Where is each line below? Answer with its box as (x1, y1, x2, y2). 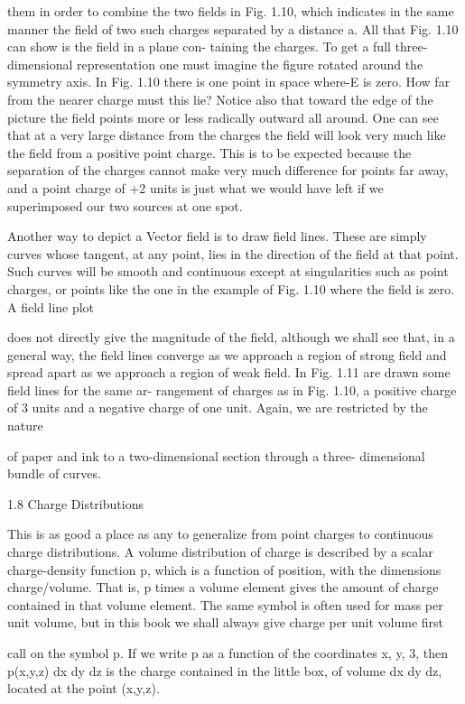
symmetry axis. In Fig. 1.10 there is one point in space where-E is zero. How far (7, 72, 451, 91)
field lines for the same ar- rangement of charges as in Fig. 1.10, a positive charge (7, 380, 457, 399)
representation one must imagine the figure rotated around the (77, 54, 423, 73)
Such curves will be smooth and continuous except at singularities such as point (7, 262, 449, 281)
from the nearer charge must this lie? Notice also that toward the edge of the (7, 89, 433, 108)
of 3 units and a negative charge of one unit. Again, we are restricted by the (7, 398, 428, 417)
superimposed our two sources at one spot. (7, 196, 243, 215)
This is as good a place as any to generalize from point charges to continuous (7, 524, 433, 543)
